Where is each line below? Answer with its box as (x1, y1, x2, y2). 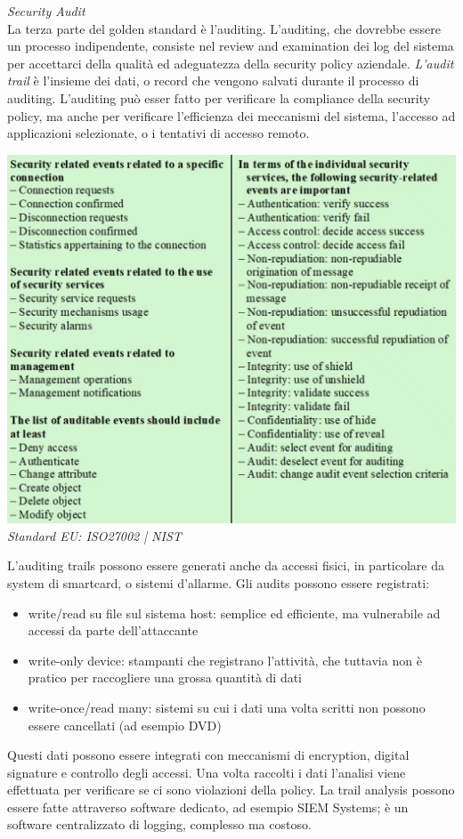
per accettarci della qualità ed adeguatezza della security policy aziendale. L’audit (7, 53, 454, 72)
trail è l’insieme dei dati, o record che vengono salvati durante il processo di (7, 71, 419, 90)
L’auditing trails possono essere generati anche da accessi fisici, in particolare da (7, 556, 444, 575)
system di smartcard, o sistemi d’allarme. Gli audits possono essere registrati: (7, 573, 430, 592)
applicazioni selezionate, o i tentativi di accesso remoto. (7, 124, 310, 142)
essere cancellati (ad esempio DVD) (28, 715, 222, 734)
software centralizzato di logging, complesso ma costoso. (7, 815, 312, 834)
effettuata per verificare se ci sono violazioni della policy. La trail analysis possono (7, 780, 455, 799)
